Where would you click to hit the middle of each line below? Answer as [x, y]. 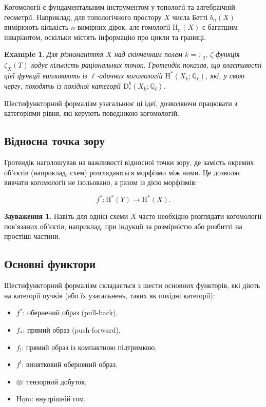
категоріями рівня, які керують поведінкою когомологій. [92, 113]
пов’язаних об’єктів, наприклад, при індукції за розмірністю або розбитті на [123, 226]
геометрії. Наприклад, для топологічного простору [83, 17]
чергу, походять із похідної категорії [63, 85]
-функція [226, 54]
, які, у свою [225, 75]
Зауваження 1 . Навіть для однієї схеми [66, 216]
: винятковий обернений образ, [70, 364]
